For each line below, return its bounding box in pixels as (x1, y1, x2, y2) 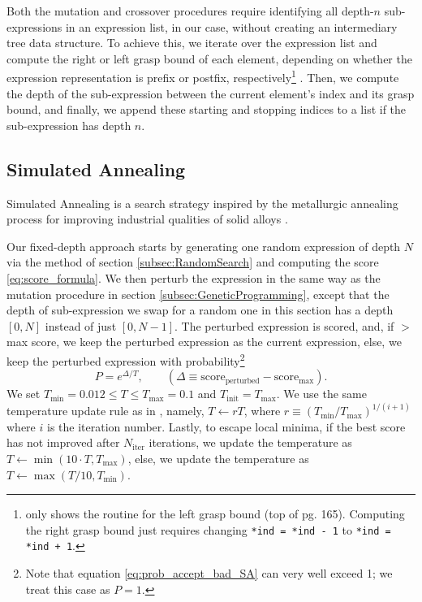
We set (6, 385, 41, 402)
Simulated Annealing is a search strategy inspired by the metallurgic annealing (6, 194, 398, 211)
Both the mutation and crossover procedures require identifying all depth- (6, 2, 374, 19)
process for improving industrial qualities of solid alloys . (6, 210, 288, 227)
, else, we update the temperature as (127, 450, 309, 467)
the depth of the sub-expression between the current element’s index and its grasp (6, 84, 415, 102)
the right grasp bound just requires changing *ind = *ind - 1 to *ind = (25, 521, 391, 538)
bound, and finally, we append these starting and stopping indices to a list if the (6, 101, 407, 118)
